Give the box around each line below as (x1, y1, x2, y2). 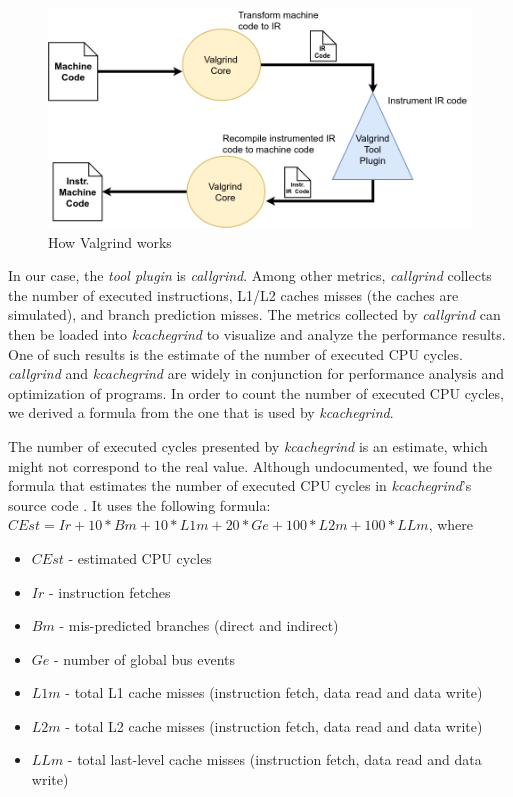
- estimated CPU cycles (68, 547, 212, 568)
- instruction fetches (48, 581, 171, 602)
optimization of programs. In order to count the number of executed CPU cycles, (8, 382, 504, 403)
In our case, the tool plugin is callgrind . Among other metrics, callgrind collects (8, 265, 492, 286)
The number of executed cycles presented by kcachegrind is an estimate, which (8, 435, 488, 456)
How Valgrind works (48, 231, 172, 252)
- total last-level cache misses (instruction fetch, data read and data (67, 749, 482, 770)
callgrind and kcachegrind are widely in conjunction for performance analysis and (8, 363, 505, 384)
